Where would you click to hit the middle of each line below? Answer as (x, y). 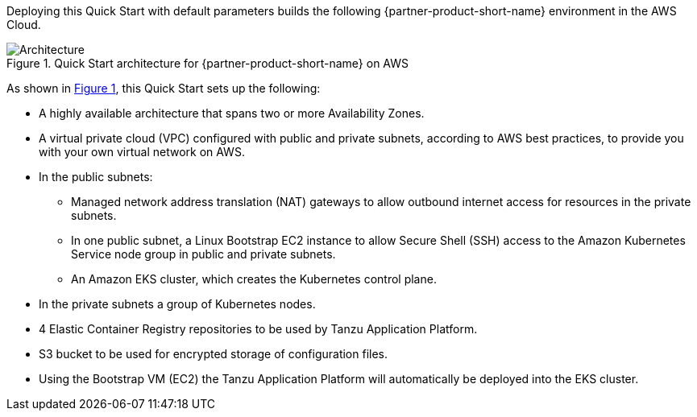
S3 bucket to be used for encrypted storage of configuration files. (214, 354)
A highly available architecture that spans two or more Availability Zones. (232, 113)
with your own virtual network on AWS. (142, 152)
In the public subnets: (96, 177)
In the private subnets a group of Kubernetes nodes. (177, 304)
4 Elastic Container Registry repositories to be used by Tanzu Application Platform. (258, 329)
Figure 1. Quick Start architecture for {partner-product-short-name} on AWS (208, 63)
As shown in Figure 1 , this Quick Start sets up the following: (164, 88)
